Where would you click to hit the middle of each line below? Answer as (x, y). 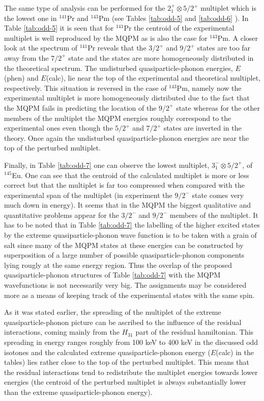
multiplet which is (228, 8)
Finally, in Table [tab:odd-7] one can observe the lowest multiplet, (107, 165)
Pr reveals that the (117, 48)
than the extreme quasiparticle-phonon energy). (78, 392)
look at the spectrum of (41, 48)
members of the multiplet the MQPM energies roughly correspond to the (118, 118)
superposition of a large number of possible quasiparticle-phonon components (124, 255)
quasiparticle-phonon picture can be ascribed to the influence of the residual (123, 322)
